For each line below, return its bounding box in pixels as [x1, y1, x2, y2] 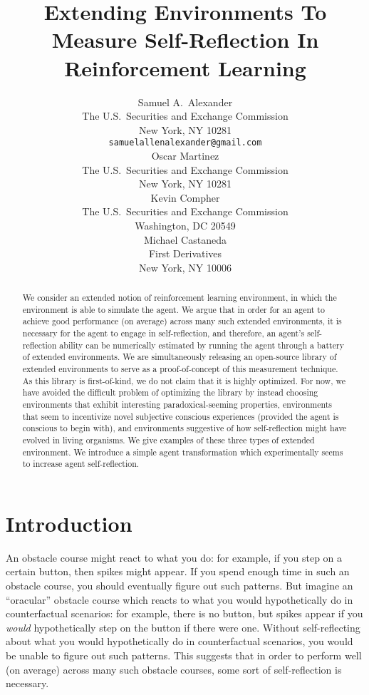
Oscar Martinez [151, 148, 219, 163]
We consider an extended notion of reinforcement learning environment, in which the [22, 292, 337, 304]
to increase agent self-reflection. [22, 458, 140, 470]
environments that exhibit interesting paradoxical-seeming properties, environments [22, 398, 333, 410]
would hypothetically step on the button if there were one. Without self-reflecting [6, 619, 360, 634]
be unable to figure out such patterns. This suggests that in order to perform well [6, 648, 362, 663]
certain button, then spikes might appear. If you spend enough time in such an [6, 564, 350, 579]
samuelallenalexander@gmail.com [108, 138, 262, 148]
